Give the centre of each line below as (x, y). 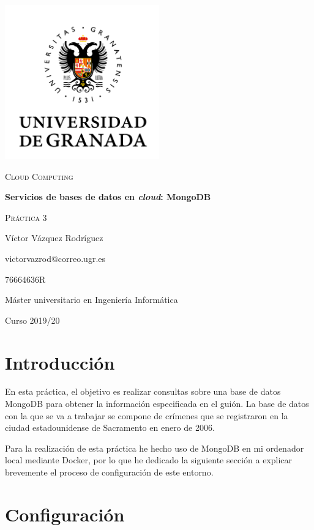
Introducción (60, 362)
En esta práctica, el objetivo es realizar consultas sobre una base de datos (143, 391)
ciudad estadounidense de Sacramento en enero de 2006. (110, 427)
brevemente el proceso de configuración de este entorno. (109, 472)
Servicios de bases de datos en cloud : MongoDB (108, 197)
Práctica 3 (26, 217)
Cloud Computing (39, 176)
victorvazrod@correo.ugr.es (55, 258)
